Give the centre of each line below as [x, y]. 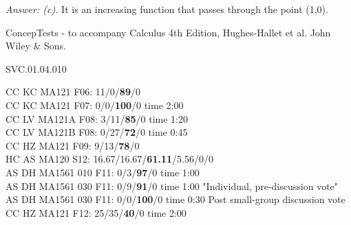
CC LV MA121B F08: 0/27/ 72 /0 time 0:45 [97, 132]
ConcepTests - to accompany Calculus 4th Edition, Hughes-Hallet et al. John [168, 32]
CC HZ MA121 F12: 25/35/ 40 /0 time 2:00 [96, 212]
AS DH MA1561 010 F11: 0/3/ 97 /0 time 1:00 [103, 172]
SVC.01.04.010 [36, 68]
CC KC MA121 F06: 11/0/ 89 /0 [73, 92]
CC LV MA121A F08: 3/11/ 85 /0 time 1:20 [97, 118]
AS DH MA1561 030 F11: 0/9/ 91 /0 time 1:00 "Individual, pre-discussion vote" [172, 186]
